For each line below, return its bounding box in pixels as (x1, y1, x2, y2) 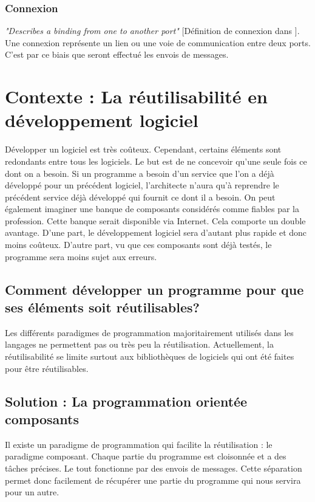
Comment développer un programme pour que (5, 280, 304, 298)
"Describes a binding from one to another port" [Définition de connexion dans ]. (5, 24, 300, 37)
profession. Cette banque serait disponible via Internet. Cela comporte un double (5, 214, 306, 227)
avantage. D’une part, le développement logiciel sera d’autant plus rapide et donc (5, 226, 307, 239)
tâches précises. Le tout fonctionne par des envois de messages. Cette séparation (5, 462, 302, 474)
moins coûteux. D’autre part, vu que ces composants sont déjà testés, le (5, 238, 272, 251)
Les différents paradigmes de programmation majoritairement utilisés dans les (5, 326, 294, 339)
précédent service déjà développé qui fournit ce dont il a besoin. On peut (5, 190, 276, 203)
